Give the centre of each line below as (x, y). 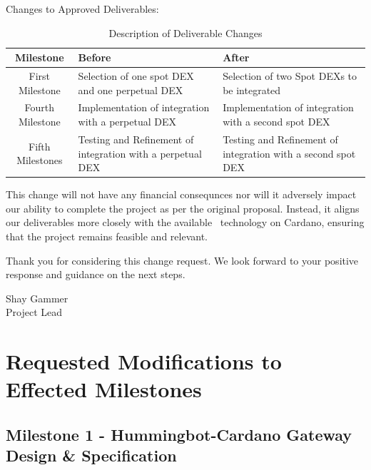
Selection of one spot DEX (136, 76)
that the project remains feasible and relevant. (107, 236)
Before (95, 57)
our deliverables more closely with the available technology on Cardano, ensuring (185, 222)
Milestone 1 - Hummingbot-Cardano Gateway (179, 434)
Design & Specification (91, 455)
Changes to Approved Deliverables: (82, 9)
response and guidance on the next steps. (96, 274)
